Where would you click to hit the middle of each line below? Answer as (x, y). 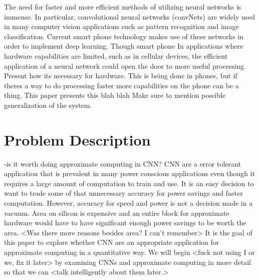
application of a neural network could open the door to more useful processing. (125, 65)
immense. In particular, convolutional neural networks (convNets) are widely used (130, 16)
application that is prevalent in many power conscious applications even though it (129, 173)
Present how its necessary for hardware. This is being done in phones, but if (121, 76)
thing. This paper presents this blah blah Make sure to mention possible (115, 95)
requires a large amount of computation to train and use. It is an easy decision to (129, 183)
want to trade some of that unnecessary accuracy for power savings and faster (123, 193)
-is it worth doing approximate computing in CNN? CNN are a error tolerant (122, 163)
